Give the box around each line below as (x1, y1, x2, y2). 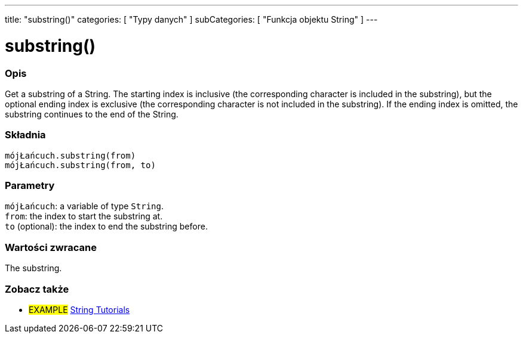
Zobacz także (5, 283, 69, 295)
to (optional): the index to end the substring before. (5, 221, 208, 232)
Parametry (5, 179, 55, 191)
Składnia (5, 129, 46, 141)
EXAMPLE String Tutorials (29, 304, 130, 315)
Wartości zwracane (5, 241, 97, 253)
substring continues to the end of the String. (5, 108, 179, 119)
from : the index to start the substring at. (5, 211, 163, 222)
